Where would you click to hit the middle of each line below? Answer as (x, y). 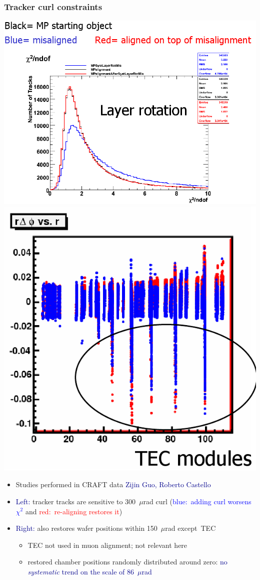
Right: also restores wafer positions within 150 (86, 528)
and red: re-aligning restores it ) (74, 511)
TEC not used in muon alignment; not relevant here (107, 545)
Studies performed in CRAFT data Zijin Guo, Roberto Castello (113, 484)
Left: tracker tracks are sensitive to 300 (76, 501)
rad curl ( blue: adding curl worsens (197, 501)
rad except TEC (190, 528)
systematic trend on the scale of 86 (81, 571)
